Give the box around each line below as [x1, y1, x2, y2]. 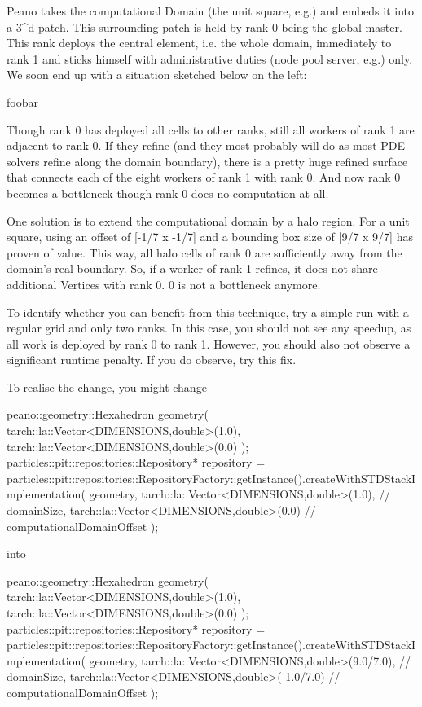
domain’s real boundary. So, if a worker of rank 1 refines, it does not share [7, 260, 378, 277]
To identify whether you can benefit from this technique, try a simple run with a [7, 303, 409, 320]
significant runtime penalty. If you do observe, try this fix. [7, 351, 297, 368]
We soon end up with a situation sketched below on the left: [7, 66, 307, 83]
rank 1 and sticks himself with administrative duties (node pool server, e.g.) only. [7, 50, 413, 67]
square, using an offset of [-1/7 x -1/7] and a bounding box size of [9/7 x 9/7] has [7, 228, 413, 245]
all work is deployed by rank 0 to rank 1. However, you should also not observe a [7, 335, 411, 352]
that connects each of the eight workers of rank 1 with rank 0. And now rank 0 [7, 169, 401, 186]
